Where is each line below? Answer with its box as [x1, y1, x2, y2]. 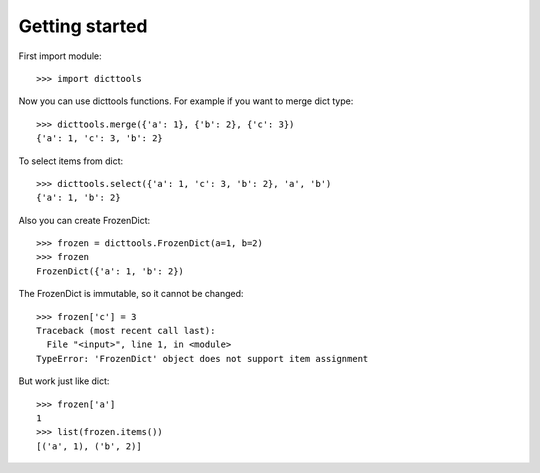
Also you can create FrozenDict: [18, 214, 151, 226]
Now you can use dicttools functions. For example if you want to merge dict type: [18, 95, 354, 107]
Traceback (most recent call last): [36, 325, 216, 337]
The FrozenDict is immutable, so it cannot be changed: [18, 288, 244, 300]
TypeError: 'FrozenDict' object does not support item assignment [36, 353, 369, 364]
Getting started [18, 15, 148, 37]
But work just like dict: [18, 375, 110, 387]
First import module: [18, 50, 102, 62]
